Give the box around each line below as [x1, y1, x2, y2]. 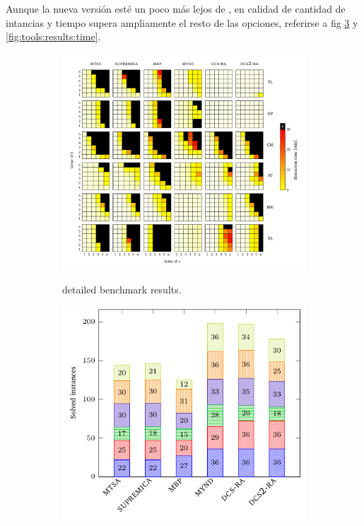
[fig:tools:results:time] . [6, 29, 101, 44]
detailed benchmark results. [62, 282, 182, 297]
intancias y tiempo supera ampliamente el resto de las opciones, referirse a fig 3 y [6, 15, 358, 30]
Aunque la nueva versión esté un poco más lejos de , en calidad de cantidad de [6, 1, 346, 16]
